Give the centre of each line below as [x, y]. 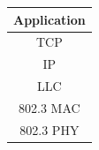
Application [49, 19]
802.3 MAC [49, 107]
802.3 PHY [49, 129]
